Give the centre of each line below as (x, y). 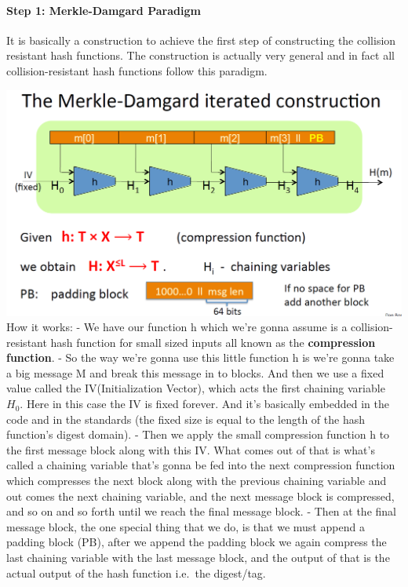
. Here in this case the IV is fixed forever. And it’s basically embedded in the (204, 404)
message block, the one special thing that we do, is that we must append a (186, 526)
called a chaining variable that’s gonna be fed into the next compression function (201, 465)
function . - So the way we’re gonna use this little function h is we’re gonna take (200, 357)
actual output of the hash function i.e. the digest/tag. (136, 572)
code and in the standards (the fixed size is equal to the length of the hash (186, 419)
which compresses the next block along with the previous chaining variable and (197, 481)
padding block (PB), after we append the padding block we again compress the (197, 542)
